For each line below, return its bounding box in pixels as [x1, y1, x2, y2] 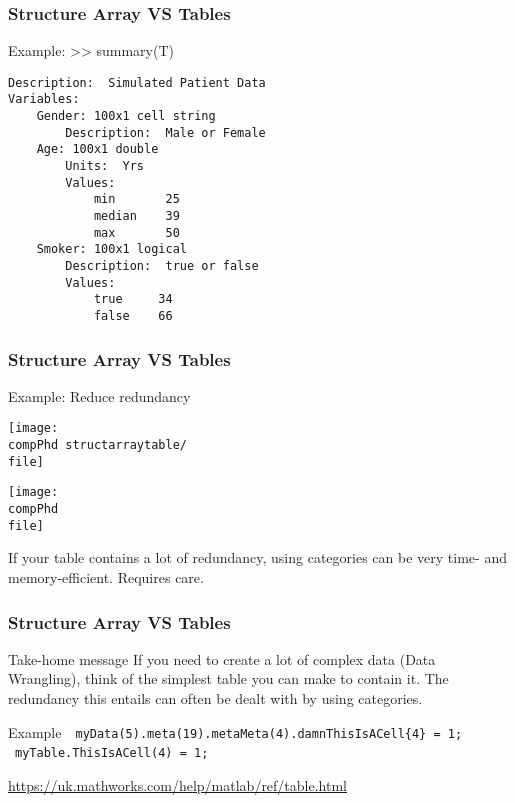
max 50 [93, 225, 180, 240]
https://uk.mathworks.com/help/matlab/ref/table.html [8, 774, 347, 795]
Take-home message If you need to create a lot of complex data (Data [8, 648, 436, 669]
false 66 [93, 309, 173, 323]
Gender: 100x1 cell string [36, 109, 216, 124]
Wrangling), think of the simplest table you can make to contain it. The [8, 668, 449, 689]
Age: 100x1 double [36, 142, 159, 157]
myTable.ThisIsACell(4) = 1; [15, 746, 209, 761]
